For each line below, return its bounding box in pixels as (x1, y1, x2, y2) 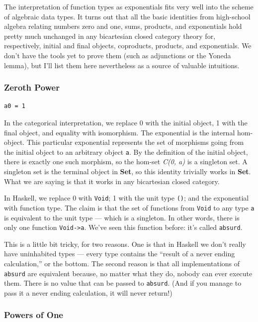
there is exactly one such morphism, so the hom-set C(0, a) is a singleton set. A (4, 156, 248, 167)
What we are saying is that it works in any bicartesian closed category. (4, 176, 220, 186)
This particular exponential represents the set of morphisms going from (26, 137, 244, 147)
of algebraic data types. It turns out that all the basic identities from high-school (4, 11, 251, 21)
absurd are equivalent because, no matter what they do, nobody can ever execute (4, 268, 253, 278)
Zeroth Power (4, 81, 60, 94)
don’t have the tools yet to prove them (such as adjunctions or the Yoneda (4, 50, 231, 60)
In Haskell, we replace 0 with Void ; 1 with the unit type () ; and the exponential (4, 193, 249, 203)
